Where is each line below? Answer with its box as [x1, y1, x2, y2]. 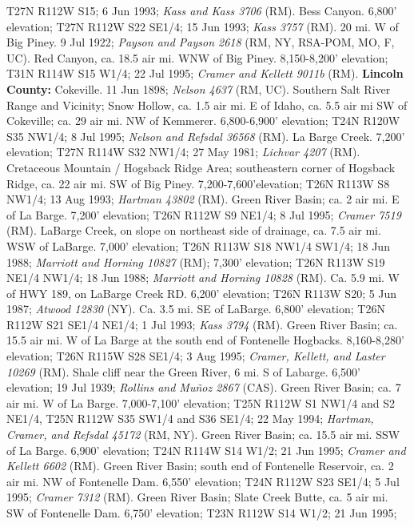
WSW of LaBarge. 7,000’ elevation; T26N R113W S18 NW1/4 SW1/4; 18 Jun [6, 237, 390, 254]
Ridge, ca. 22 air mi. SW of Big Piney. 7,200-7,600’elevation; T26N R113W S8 [6, 175, 390, 191]
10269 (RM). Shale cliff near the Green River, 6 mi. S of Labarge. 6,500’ [6, 363, 360, 380]
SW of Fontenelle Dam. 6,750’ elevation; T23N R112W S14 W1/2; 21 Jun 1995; [6, 505, 397, 521]
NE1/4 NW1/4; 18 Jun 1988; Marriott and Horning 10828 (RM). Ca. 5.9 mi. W [6, 269, 400, 286]
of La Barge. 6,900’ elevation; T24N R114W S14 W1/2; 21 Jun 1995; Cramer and [6, 441, 406, 458]
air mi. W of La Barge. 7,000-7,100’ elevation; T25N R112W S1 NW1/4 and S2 [6, 394, 395, 411]
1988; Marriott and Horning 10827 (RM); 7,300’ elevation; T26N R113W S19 [6, 253, 385, 270]
